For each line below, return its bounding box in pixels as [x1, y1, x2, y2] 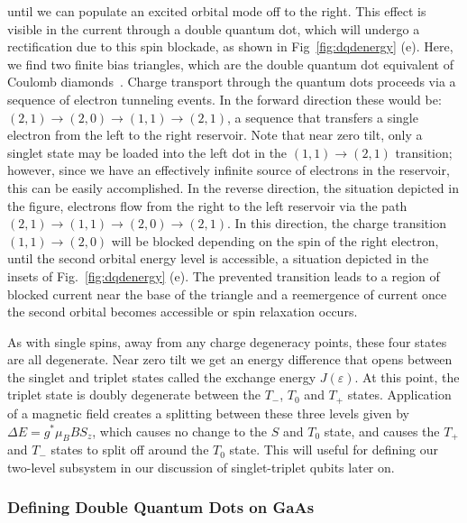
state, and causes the [324, 421, 440, 440]
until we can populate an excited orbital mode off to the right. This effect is [7, 2, 426, 20]
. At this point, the [354, 367, 460, 386]
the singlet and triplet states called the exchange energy [7, 367, 316, 386]
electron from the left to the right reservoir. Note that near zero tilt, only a [7, 125, 423, 144]
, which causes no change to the [92, 421, 268, 440]
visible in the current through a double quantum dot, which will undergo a [7, 19, 420, 38]
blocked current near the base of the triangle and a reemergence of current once [7, 284, 447, 303]
